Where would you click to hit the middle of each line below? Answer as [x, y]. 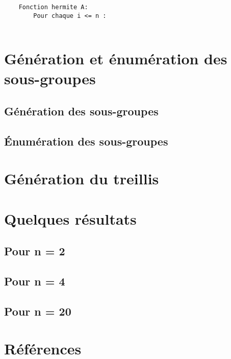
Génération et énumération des [116, 58]
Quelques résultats [70, 218]
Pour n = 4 [35, 281]
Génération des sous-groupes [81, 111]
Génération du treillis [82, 178]
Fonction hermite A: [53, 7]
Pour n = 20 [38, 311]
